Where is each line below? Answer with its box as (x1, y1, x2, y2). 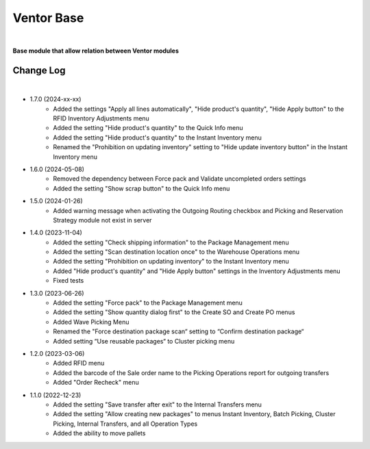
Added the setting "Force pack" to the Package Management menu (53, 298, 243, 307)
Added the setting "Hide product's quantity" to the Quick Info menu (53, 124, 243, 132)
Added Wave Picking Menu (53, 318, 129, 326)
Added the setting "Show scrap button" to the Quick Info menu (53, 184, 230, 192)
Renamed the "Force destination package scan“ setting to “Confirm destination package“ (53, 327, 304, 335)
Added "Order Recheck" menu (53, 379, 140, 387)
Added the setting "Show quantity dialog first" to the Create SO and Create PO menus (53, 308, 295, 316)
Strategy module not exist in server (53, 216, 152, 224)
